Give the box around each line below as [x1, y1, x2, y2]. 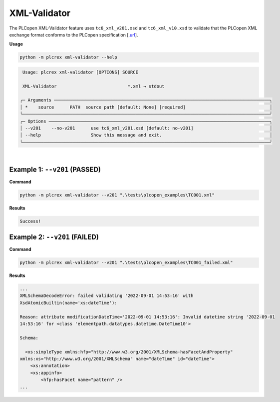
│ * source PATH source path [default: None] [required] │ [19, 104, 273, 110]
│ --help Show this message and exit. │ [19, 132, 273, 138]
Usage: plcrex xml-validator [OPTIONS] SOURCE [22, 69, 138, 75]
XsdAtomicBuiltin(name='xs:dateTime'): [19, 300, 117, 305]
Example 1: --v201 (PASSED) [9, 165, 101, 173]
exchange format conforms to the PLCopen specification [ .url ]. [9, 31, 138, 37]
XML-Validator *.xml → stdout [22, 83, 165, 89]
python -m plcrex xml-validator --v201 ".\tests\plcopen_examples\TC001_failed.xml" [19, 260, 233, 265]
